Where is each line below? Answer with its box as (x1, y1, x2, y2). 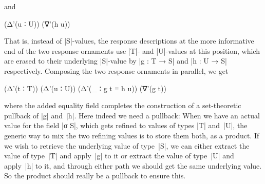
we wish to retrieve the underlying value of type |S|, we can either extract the (4, 140, 250, 151)
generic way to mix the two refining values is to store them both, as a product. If (4, 130, 259, 140)
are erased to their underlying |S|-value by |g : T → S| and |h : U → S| (4, 55, 227, 66)
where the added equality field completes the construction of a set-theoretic (4, 100, 241, 111)
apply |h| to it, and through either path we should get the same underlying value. (4, 160, 262, 171)
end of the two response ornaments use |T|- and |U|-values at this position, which (4, 45, 260, 56)
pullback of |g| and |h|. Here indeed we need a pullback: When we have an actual (4, 110, 260, 120)
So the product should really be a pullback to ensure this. (4, 170, 186, 181)
